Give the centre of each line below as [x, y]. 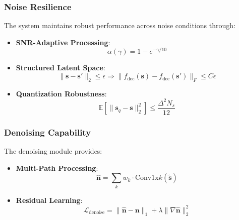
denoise [97, 213]
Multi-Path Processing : [57, 168]
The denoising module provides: [53, 151]
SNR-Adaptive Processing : [63, 42]
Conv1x [147, 178]
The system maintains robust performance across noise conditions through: [120, 25]
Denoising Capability [48, 132]
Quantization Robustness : [61, 93]
